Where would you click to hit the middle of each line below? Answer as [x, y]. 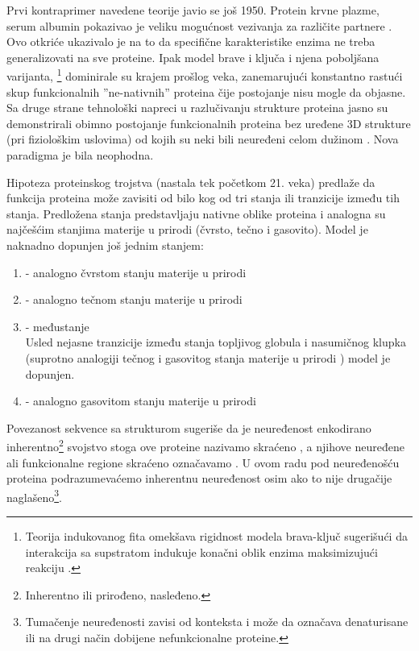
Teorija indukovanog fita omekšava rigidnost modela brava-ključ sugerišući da [216, 536]
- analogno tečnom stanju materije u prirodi [134, 299]
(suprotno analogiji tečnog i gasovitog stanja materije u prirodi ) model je [208, 357]
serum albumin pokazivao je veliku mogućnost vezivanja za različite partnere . [199, 25]
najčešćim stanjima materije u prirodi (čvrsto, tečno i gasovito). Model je [187, 229]
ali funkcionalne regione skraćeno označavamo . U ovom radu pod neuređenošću [203, 462]
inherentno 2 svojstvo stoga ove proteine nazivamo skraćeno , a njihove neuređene [205, 445]
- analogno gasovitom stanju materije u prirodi [141, 401]
